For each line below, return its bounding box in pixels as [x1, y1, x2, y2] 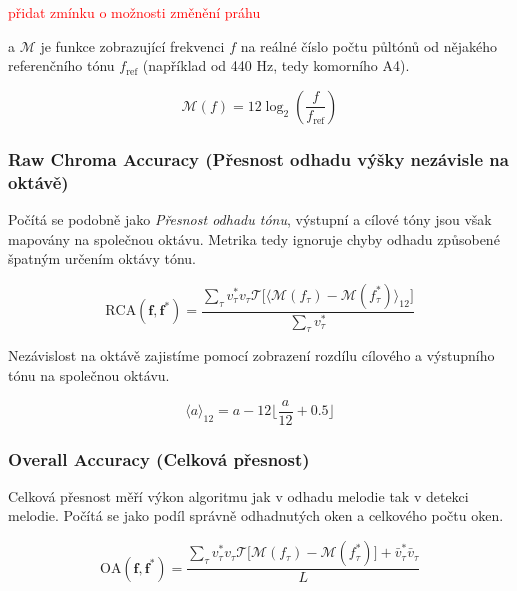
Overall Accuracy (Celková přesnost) [8, 446, 310, 471]
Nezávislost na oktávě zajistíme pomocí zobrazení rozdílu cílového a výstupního [8, 345, 495, 366]
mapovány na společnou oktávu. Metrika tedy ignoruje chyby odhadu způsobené [8, 228, 500, 249]
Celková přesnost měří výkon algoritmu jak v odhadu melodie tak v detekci [8, 485, 469, 506]
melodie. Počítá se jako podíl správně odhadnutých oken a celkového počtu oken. [8, 505, 504, 526]
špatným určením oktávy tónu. [8, 248, 196, 269]
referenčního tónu [8, 55, 115, 76]
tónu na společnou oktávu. [8, 365, 170, 385]
